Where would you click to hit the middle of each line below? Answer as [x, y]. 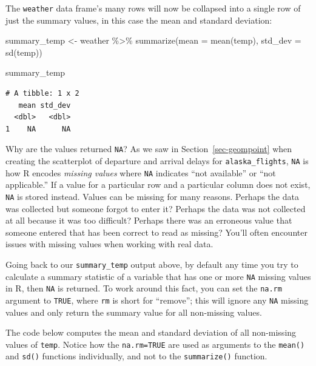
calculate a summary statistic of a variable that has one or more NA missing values [158, 276]
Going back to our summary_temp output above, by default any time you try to [152, 264]
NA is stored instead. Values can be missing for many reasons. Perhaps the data [152, 196]
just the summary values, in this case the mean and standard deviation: [139, 20]
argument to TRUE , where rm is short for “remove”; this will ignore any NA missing [157, 300]
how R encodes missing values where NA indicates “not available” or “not [141, 172]
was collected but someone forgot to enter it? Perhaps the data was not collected [156, 208]
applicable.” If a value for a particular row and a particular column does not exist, [158, 185]
